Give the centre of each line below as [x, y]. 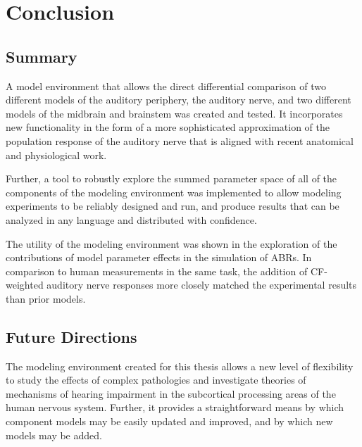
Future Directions [71, 336]
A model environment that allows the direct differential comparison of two [166, 86]
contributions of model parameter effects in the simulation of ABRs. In [159, 257]
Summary [42, 56]
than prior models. [46, 298]
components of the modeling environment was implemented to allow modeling [174, 192]
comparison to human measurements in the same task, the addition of [157, 271]
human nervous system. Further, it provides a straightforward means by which [175, 407]
